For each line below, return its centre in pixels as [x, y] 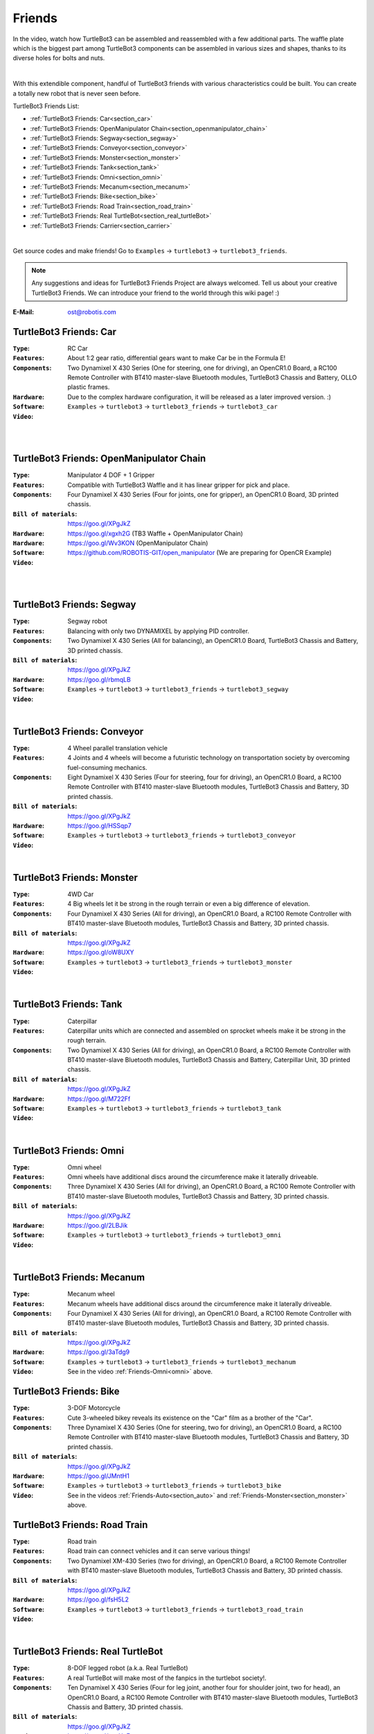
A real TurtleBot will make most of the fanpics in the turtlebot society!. [167, 1678]
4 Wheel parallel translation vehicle [117, 748]
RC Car [78, 348]
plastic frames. [89, 387]
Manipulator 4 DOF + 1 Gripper [111, 475]
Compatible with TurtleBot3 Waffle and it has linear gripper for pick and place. [179, 485]
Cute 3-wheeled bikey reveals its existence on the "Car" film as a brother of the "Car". [190, 1418]
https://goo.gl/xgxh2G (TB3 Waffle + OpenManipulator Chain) [155, 533]
